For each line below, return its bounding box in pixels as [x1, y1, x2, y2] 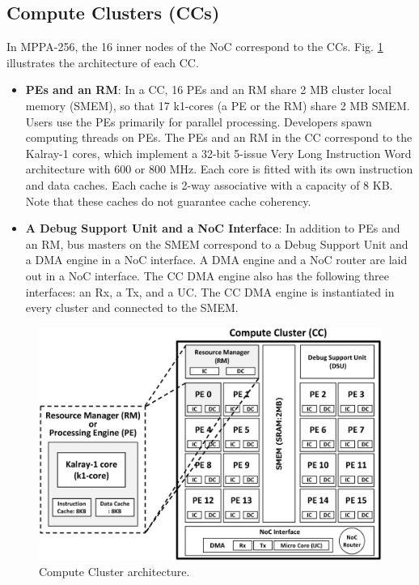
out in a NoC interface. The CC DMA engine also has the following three [25, 267, 389, 284]
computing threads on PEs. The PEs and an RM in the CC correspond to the [25, 129, 413, 146]
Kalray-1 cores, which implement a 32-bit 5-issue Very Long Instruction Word [25, 144, 412, 161]
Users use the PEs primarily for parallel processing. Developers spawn [25, 113, 372, 130]
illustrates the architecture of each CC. [6, 53, 199, 70]
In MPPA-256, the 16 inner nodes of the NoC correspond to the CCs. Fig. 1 [6, 38, 383, 55]
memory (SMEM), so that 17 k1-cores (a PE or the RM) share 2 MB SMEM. [25, 96, 410, 113]
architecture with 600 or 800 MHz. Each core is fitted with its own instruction [25, 160, 413, 177]
